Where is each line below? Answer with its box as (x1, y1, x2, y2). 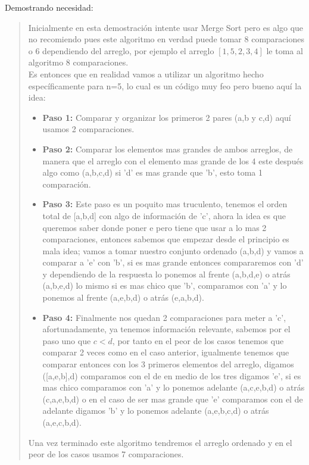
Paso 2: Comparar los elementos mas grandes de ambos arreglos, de (42, 142, 293, 155)
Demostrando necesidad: (5, 1, 93, 13)
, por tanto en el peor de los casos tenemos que (112, 334, 284, 347)
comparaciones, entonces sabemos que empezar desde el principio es (42, 233, 289, 245)
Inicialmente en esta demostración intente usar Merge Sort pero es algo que (28, 21, 304, 33)
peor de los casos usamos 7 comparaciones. (28, 448, 184, 460)
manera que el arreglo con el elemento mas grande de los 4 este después (42, 154, 304, 167)
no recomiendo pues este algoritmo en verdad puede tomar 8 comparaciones (28, 33, 304, 45)
